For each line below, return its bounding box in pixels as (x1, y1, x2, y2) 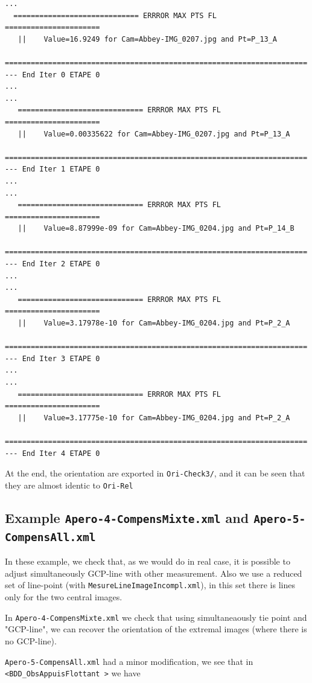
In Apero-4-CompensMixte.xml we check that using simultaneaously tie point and (5, 611, 307, 623)
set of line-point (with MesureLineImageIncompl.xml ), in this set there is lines (5, 579, 295, 591)
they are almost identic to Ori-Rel (5, 478, 133, 491)
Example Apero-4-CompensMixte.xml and (5, 508, 249, 527)
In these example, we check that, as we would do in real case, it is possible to (5, 555, 290, 568)
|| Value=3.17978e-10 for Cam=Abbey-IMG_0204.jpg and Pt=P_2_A (18, 319, 290, 328)
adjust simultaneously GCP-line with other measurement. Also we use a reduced (5, 566, 302, 579)
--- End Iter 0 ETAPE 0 (5, 70, 100, 79)
